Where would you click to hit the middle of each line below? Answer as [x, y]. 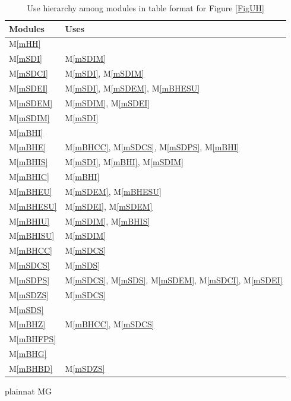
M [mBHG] [28, 354]
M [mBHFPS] [33, 339]
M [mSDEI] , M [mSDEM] [109, 206]
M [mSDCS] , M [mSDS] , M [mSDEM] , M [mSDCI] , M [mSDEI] [174, 280]
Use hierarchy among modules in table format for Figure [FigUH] [145, 8]
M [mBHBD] [31, 368]
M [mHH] [25, 44]
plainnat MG [29, 391]
